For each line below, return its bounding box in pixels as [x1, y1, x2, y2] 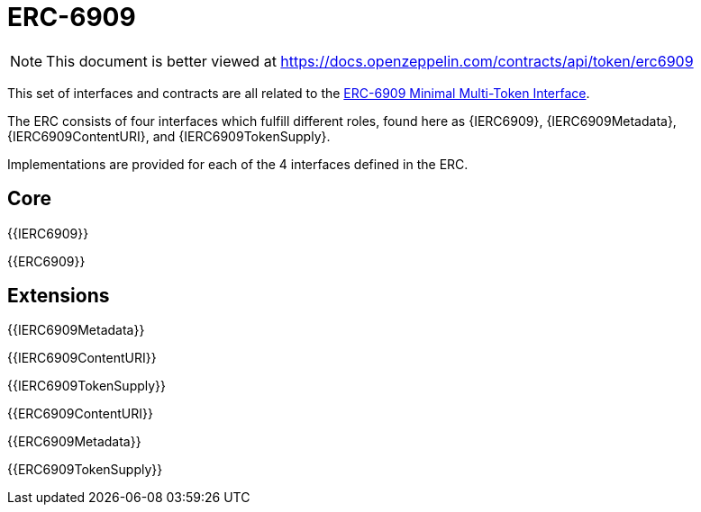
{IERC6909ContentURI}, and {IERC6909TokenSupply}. [7, 128, 331, 144]
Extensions [7, 284, 110, 308]
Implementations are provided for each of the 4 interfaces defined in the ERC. [7, 156, 469, 172]
